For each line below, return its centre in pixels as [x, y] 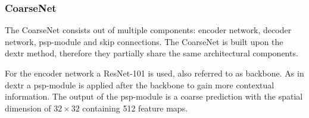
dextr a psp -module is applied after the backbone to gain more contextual [140, 84]
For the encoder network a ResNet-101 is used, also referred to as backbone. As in [154, 73]
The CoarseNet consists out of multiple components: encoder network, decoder [148, 30]
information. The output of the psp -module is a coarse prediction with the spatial [154, 96]
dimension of [28, 108]
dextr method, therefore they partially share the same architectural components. [152, 53]
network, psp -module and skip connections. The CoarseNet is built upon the [144, 41]
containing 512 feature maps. [135, 108]
